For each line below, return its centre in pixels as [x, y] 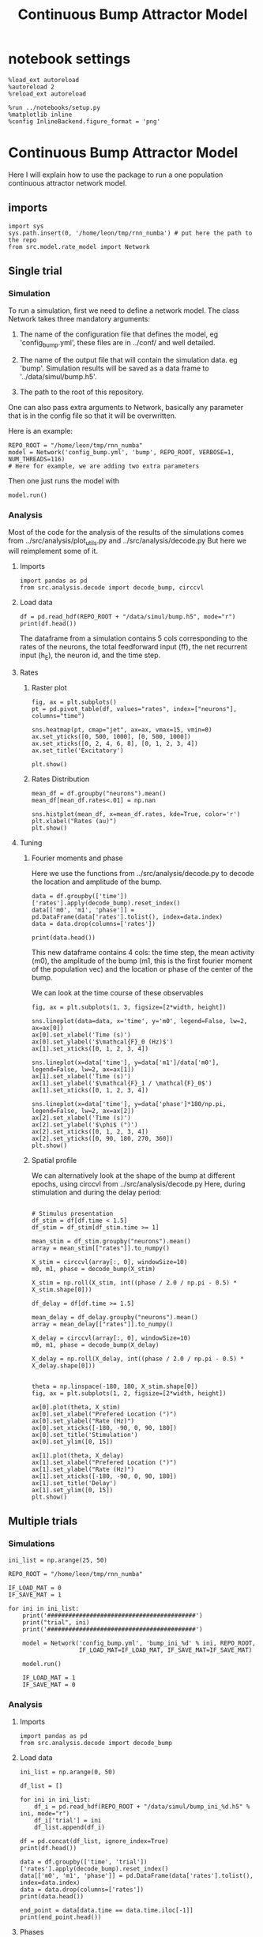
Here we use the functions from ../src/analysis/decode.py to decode [143, 874]
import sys [26, 226]
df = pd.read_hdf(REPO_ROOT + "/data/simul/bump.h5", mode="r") [128, 617]
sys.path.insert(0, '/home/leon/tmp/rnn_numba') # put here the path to [130, 233]
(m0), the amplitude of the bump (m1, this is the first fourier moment [142, 961]
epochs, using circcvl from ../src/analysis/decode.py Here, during [138, 1184]
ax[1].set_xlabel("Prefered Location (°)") [104, 1463]
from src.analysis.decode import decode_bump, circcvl [112, 588]
